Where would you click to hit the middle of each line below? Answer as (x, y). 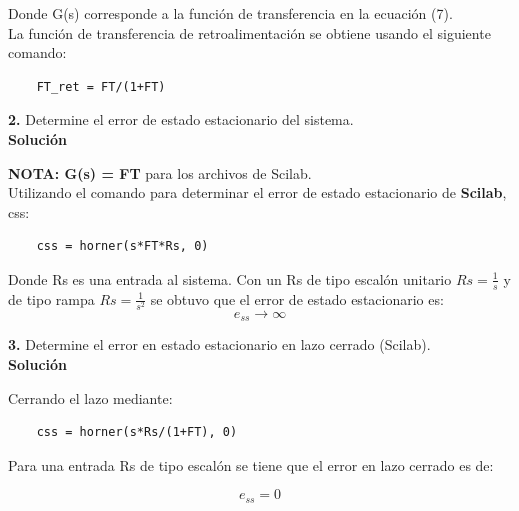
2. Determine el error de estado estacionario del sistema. (181, 119)
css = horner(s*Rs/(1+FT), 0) (137, 432)
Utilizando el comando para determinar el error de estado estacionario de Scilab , (257, 192)
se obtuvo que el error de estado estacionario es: (297, 298)
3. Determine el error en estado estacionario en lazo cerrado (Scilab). (219, 344)
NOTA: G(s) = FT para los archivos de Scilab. (160, 172)
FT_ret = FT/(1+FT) (101, 86)
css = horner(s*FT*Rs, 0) (122, 246)
